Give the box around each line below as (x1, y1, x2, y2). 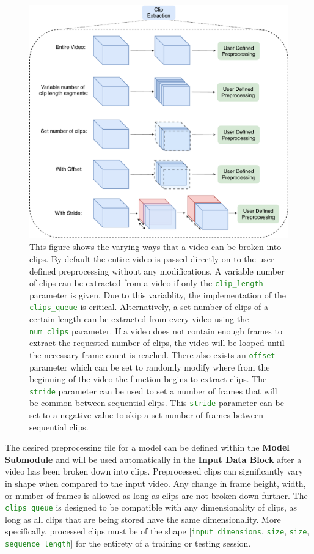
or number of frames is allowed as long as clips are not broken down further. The (5, 489, 308, 501)
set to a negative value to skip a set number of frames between (29, 408, 263, 421)
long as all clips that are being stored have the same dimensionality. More (5, 512, 281, 525)
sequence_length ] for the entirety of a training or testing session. (5, 537, 251, 550)
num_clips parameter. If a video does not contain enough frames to (29, 324, 282, 337)
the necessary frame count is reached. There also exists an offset (29, 348, 276, 361)
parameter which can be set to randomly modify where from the (29, 360, 270, 373)
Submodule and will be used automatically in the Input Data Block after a (5, 452, 302, 465)
